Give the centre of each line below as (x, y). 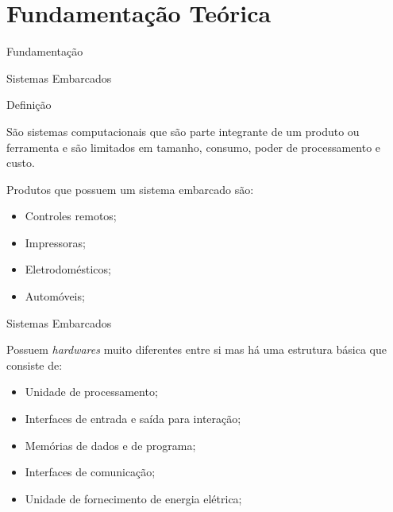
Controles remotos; (71, 216)
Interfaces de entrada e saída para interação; (133, 419)
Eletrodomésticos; (68, 269)
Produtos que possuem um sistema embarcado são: (130, 189)
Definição (29, 105)
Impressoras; (55, 242)
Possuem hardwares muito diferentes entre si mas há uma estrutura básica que (196, 349)
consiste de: (35, 365)
